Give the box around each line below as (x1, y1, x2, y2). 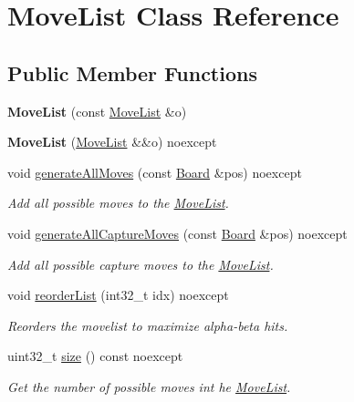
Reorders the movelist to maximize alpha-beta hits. (7, 315, 288, 335)
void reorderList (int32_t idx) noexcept (7, 285, 229, 304)
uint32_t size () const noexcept (7, 346, 183, 366)
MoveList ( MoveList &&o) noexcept (7, 132, 217, 151)
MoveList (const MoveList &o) (7, 101, 187, 120)
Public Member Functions (7, 58, 257, 87)
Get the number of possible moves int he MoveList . (7, 376, 291, 396)
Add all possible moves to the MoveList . (7, 193, 229, 212)
